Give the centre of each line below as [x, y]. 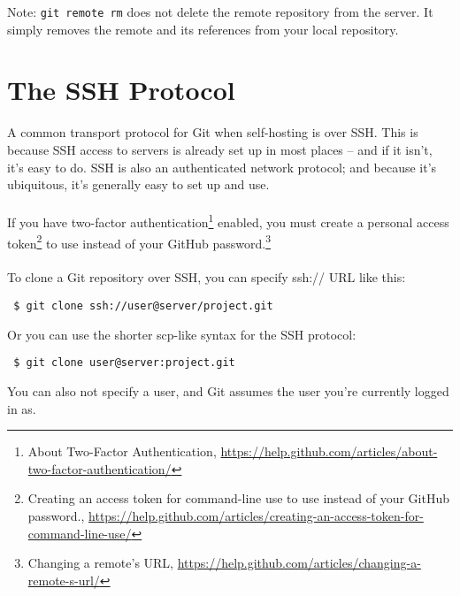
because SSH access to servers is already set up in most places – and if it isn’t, [220, 149]
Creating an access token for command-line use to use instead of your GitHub [238, 498]
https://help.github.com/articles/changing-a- [299, 563]
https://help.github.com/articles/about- [329, 451]
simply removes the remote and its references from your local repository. [203, 29]
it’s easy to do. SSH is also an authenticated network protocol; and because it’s [222, 167]
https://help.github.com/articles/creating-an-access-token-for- [256, 515]
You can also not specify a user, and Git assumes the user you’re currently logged [228, 390]
